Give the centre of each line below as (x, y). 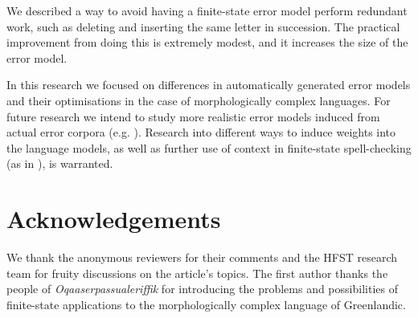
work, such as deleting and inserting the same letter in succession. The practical (203, 26)
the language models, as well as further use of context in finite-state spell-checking (209, 147)
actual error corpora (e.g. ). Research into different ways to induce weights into (201, 132)
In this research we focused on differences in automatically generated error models (209, 85)
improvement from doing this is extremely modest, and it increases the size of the (207, 42)
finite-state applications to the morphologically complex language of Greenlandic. (206, 304)
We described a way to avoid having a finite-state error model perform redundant (207, 10)
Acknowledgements (114, 219)
